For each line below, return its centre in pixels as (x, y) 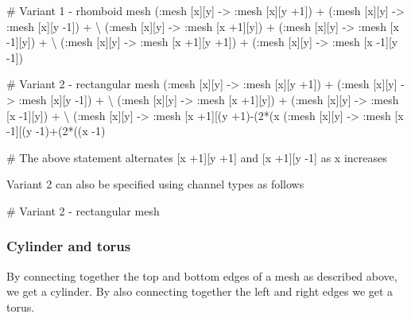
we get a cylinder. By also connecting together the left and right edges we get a (200, 291)
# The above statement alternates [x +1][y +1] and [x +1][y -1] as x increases (197, 157)
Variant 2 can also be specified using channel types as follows (155, 184)
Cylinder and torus (69, 246)
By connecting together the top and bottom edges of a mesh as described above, (202, 275)
